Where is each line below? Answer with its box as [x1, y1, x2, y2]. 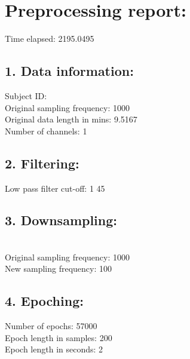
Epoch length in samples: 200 [5, 331, 112, 343]
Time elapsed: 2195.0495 [5, 32, 94, 45]
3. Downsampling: [5, 211, 118, 229]
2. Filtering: [5, 154, 79, 172]
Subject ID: [5, 89, 47, 102]
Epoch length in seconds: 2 [5, 343, 103, 355]
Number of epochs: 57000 [5, 320, 97, 332]
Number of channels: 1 [5, 124, 87, 137]
